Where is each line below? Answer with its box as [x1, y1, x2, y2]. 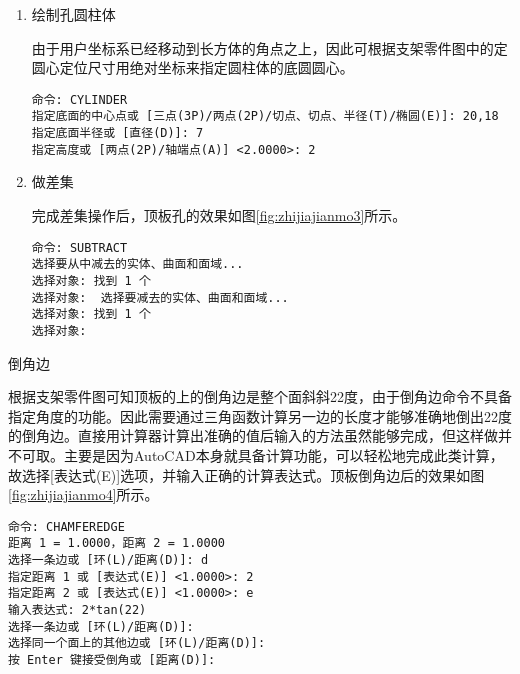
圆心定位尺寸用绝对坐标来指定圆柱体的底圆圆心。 [31, 57, 354, 78]
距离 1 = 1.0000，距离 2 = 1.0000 [8, 536, 225, 551]
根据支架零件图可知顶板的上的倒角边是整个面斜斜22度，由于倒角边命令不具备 [8, 386, 512, 407]
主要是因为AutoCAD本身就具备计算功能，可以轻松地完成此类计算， [63, 444, 504, 465]
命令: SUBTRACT [31, 240, 128, 255]
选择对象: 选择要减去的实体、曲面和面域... [31, 290, 289, 305]
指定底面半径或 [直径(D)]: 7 [31, 126, 204, 141]
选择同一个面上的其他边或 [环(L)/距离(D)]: [8, 636, 266, 651]
